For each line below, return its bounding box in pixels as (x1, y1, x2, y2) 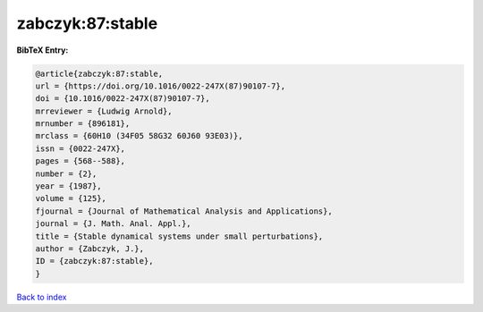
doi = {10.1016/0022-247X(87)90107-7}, (35, 94, 210, 104)
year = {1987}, (35, 181, 102, 191)
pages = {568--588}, (35, 156, 125, 166)
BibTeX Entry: (16, 45, 69, 55)
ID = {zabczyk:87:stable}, (35, 256, 154, 266)
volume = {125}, (35, 193, 107, 204)
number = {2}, (35, 168, 97, 179)
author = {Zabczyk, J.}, (35, 244, 145, 254)
